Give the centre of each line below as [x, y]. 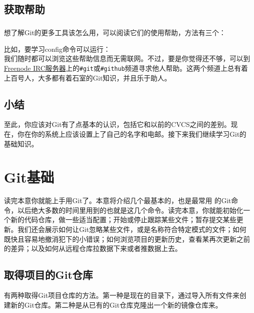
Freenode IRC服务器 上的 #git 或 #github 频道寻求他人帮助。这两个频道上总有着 [126, 68]
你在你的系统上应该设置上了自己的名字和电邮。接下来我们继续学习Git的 [132, 134]
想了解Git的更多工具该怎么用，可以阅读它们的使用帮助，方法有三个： [115, 32]
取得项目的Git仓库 [49, 275]
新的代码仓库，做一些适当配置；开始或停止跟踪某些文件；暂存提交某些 [123, 219]
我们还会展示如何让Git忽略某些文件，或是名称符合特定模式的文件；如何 [132, 229]
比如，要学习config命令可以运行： [57, 49]
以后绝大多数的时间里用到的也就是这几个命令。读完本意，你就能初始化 [130, 210]
